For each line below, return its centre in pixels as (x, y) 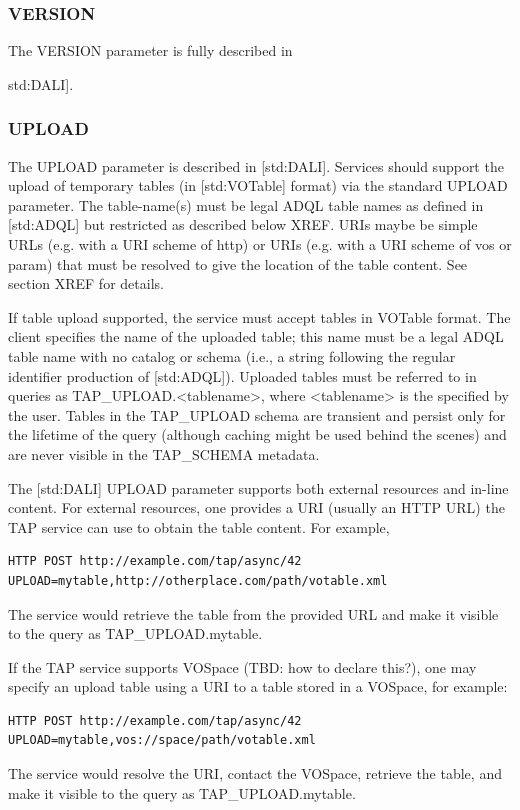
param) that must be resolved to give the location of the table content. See (238, 263)
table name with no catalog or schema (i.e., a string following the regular (232, 355)
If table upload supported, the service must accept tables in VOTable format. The (259, 316)
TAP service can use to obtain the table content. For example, (199, 526)
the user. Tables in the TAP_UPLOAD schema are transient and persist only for (257, 414)
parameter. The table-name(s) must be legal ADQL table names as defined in (246, 204)
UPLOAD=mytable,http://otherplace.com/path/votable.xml (198, 580)
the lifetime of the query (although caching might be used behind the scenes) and (257, 434)
